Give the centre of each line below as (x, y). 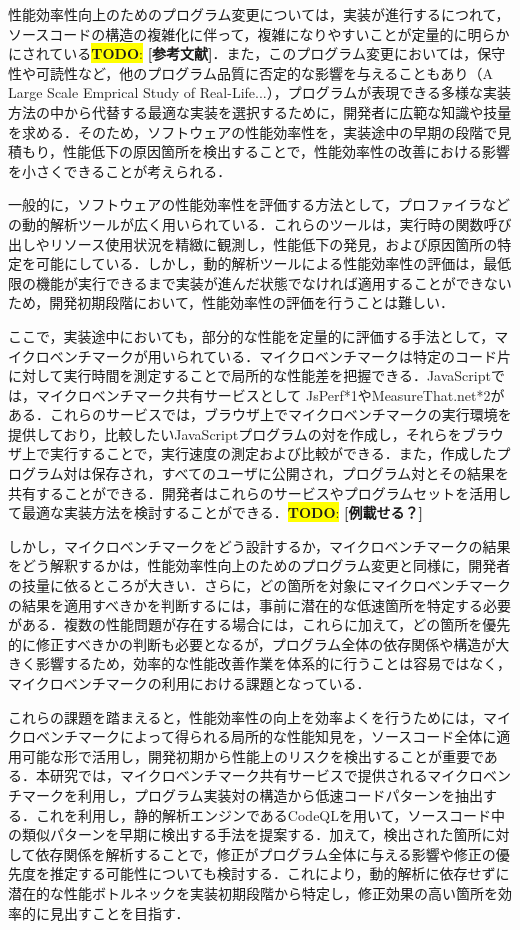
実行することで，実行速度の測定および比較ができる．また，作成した (273, 453)
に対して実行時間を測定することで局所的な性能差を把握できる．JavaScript (249, 375)
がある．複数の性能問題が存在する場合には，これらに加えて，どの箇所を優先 (259, 624)
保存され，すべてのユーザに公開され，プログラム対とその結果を (300, 473)
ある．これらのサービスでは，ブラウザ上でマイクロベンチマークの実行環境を (260, 414)
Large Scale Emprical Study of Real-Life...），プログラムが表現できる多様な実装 (260, 92)
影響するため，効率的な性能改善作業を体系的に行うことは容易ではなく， (273, 663)
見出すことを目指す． (119, 912)
